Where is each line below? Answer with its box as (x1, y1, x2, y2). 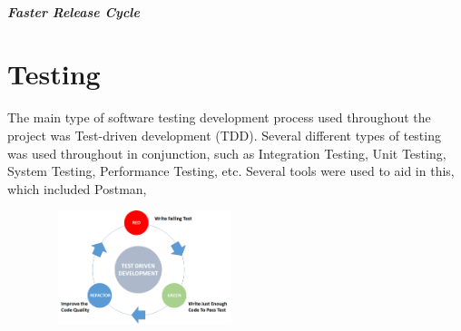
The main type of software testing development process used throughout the (7, 108, 431, 127)
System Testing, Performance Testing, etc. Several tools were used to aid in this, (7, 161, 455, 180)
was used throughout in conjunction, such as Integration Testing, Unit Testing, (7, 143, 446, 162)
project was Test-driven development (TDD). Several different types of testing (7, 125, 441, 144)
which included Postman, (7, 179, 147, 198)
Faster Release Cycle (7, 2, 140, 21)
